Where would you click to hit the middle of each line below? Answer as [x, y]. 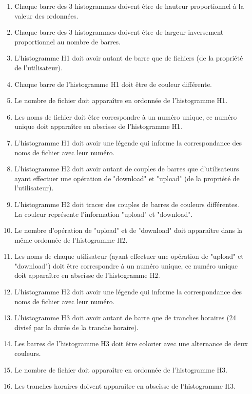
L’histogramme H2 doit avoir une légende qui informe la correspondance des [128, 292]
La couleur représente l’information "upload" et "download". [103, 214]
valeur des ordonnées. [46, 15]
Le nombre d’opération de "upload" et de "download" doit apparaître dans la [128, 230]
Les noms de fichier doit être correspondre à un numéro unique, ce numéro [126, 116]
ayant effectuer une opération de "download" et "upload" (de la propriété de [127, 178]
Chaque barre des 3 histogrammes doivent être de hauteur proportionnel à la [129, 6]
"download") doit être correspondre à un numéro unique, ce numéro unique [126, 265]
